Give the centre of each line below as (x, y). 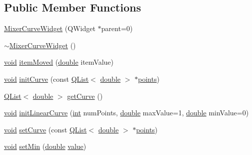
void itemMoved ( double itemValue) (59, 62)
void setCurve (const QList (45, 129)
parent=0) (117, 28)
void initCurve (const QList (46, 79)
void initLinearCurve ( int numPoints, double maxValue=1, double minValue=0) (126, 113)
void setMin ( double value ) (45, 146)
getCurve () (85, 96)
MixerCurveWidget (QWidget (50, 28)
